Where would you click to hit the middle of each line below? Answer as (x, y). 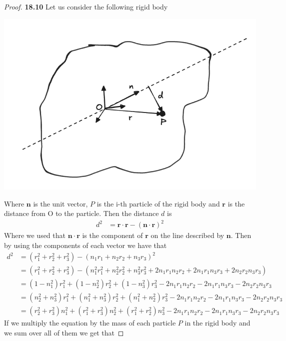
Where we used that (35, 235)
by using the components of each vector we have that (85, 245)
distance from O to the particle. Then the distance (81, 213)
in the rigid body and (217, 323)
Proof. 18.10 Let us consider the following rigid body (86, 6)
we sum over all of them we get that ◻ (64, 332)
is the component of (112, 235)
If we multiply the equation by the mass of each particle (90, 323)
